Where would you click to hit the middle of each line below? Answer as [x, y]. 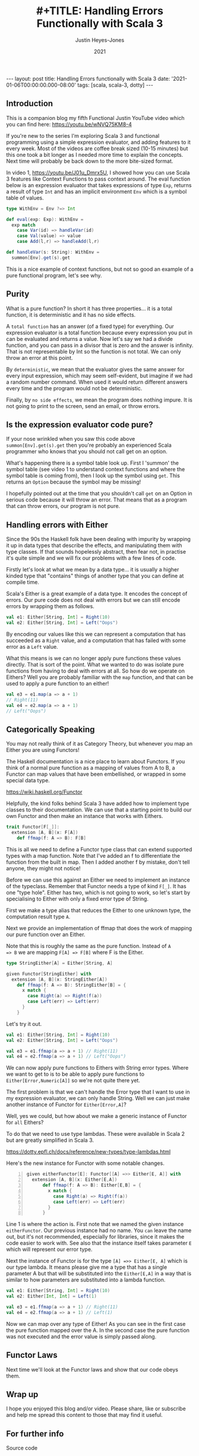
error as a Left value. [32, 646]
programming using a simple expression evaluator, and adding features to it [99, 142]
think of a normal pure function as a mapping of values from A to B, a [91, 768]
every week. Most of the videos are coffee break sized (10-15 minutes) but [97, 148]
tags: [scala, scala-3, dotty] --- [115, 85]
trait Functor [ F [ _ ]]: [33, 827]
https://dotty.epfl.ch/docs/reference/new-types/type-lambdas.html [89, 1152]
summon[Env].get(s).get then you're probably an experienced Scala [89, 445]
